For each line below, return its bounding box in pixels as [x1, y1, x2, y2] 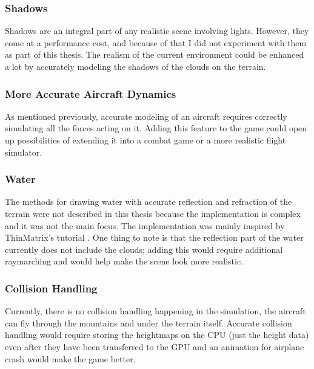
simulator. [5, 145, 42, 158]
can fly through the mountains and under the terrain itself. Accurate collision [5, 316, 292, 329]
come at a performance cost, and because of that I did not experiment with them [5, 36, 307, 49]
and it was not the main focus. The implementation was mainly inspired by [5, 219, 285, 232]
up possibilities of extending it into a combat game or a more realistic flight [5, 134, 286, 146]
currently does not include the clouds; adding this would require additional [5, 243, 283, 255]
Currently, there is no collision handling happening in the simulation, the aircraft [5, 305, 306, 317]
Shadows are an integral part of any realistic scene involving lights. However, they [5, 24, 309, 37]
